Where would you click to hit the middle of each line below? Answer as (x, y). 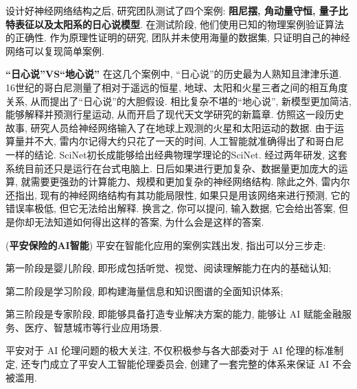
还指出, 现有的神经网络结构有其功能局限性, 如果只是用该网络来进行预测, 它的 (178, 194)
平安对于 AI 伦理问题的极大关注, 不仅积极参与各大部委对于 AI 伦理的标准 (170, 350)
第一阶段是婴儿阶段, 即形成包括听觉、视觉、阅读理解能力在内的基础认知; (169, 268)
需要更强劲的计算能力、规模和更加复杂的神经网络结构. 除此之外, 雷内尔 (190, 181)
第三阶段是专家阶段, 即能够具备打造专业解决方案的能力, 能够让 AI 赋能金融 (174, 314)
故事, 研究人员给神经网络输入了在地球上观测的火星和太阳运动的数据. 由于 (170, 127)
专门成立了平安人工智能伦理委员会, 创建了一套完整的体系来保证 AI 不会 (191, 364)
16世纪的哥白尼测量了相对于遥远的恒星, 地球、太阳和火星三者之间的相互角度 (177, 87)
